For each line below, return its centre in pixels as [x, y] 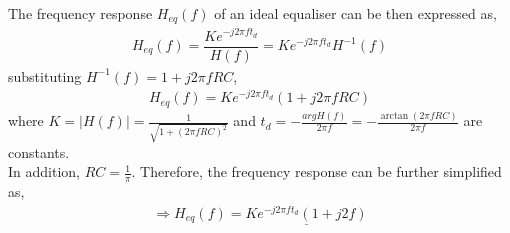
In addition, [44, 171]
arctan [394, 115]
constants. [39, 151]
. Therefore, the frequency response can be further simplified [316, 171]
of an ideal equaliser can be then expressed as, [355, 13]
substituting [45, 75]
